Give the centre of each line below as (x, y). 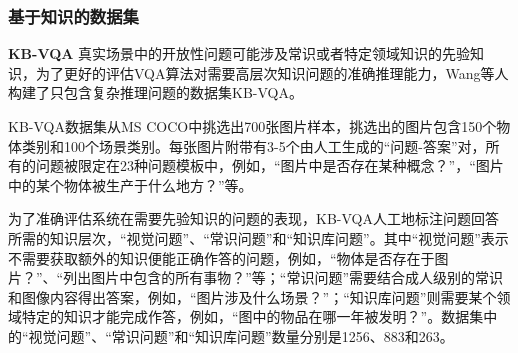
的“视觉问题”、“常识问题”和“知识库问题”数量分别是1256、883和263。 (231, 335)
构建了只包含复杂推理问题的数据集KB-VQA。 (155, 92)
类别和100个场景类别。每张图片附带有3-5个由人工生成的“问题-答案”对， (253, 145)
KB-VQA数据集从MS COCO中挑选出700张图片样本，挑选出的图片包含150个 (252, 126)
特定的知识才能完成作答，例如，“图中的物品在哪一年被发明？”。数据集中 (259, 316)
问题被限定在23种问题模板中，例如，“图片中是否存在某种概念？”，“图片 (269, 165)
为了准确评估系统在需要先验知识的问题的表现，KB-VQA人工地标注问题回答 (253, 218)
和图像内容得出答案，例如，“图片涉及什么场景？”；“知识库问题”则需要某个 (252, 296)
